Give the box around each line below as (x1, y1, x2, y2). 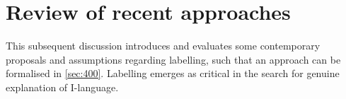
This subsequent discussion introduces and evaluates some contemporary (6, 38, 321, 53)
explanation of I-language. (6, 79, 119, 94)
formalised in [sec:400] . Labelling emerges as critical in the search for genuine (6, 66, 340, 81)
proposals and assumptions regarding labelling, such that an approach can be (6, 52, 341, 66)
